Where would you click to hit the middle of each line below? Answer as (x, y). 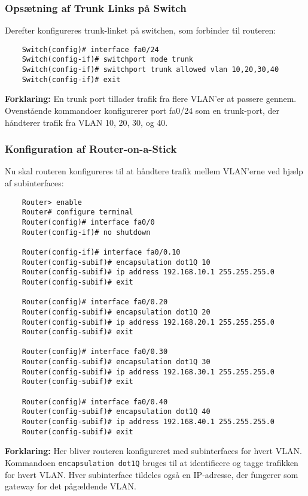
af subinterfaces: (34, 183)
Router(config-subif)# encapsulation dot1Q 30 (116, 362)
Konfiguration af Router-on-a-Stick (91, 149)
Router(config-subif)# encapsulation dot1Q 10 (116, 262)
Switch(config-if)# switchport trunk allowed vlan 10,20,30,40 (150, 70)
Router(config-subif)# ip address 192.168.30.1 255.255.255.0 (148, 372)
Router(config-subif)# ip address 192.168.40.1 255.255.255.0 (148, 422)
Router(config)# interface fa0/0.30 (95, 352)
